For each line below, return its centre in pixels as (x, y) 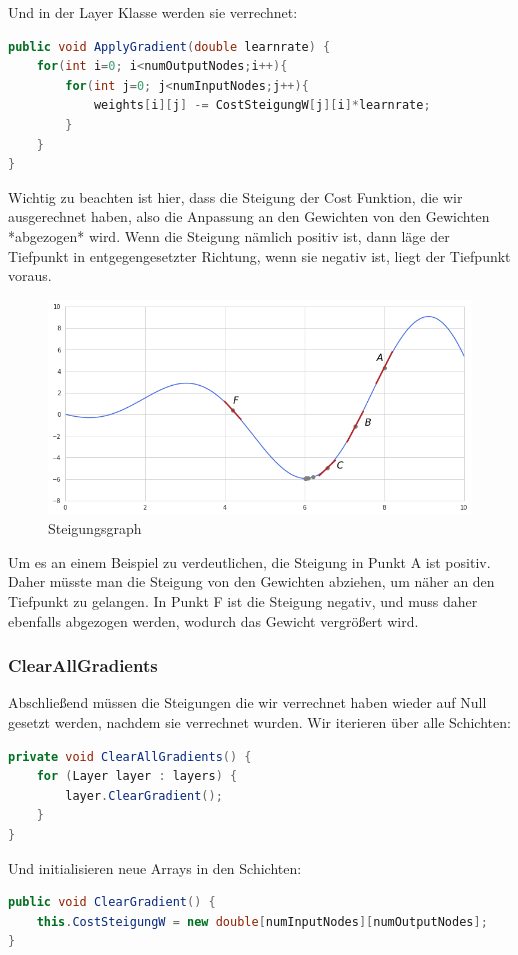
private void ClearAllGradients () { (130, 756)
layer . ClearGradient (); (144, 795)
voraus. (30, 275)
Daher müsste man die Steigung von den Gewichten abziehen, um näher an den (251, 581)
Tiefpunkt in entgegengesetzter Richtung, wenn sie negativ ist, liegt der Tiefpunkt (259, 255)
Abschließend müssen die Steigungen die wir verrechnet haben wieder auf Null (247, 702)
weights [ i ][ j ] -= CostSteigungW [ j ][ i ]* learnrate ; (262, 105)
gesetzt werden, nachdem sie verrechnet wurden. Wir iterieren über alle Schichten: (259, 722)
